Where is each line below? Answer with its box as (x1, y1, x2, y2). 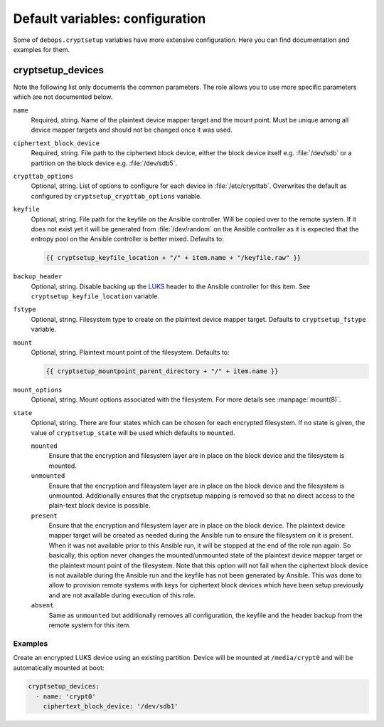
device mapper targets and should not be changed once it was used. (31, 125, 233, 135)
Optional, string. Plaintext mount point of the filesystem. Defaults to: (31, 348, 230, 357)
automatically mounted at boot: (13, 663, 105, 672)
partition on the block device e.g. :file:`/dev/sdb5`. (31, 159, 178, 167)
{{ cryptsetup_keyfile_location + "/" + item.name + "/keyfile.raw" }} (46, 253, 302, 262)
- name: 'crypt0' (36, 692, 96, 701)
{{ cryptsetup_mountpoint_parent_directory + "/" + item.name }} (46, 367, 279, 375)
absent (31, 602, 54, 610)
